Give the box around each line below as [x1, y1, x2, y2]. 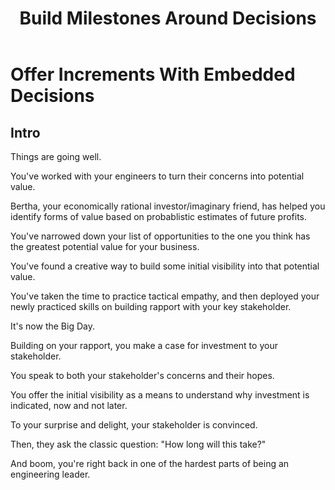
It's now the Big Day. [10, 320, 95, 332]
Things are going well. [10, 151, 102, 162]
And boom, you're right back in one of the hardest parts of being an [10, 458, 290, 469]
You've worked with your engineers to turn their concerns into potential [10, 170, 305, 182]
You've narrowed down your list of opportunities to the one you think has [10, 230, 311, 242]
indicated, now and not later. [10, 400, 128, 411]
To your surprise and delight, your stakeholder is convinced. [10, 419, 258, 431]
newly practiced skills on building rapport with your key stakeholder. [10, 301, 292, 312]
